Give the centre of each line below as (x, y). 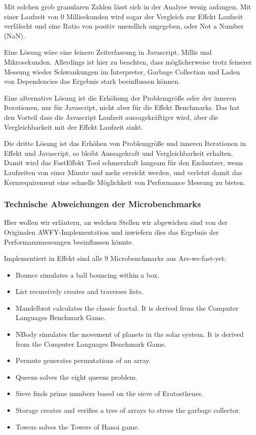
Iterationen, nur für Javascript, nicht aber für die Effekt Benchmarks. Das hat (122, 107)
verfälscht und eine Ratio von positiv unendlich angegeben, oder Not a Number (124, 26)
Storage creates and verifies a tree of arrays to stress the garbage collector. (128, 410)
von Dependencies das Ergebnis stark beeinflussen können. (92, 81)
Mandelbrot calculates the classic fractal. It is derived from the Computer (127, 308)
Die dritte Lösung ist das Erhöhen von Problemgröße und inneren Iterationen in (125, 143)
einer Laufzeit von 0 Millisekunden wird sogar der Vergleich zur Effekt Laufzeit (124, 16)
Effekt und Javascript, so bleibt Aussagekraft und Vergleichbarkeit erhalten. (119, 153)
